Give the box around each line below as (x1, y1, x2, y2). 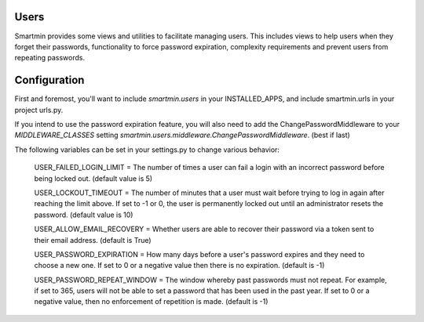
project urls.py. (14, 105, 64, 114)
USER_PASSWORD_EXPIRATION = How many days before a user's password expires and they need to (34, 249, 365, 259)
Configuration (14, 74, 85, 87)
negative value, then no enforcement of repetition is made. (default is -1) (34, 297, 269, 306)
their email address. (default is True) (34, 235, 152, 244)
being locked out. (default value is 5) (34, 173, 153, 183)
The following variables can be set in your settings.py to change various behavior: (14, 145, 280, 154)
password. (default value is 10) (34, 210, 133, 219)
